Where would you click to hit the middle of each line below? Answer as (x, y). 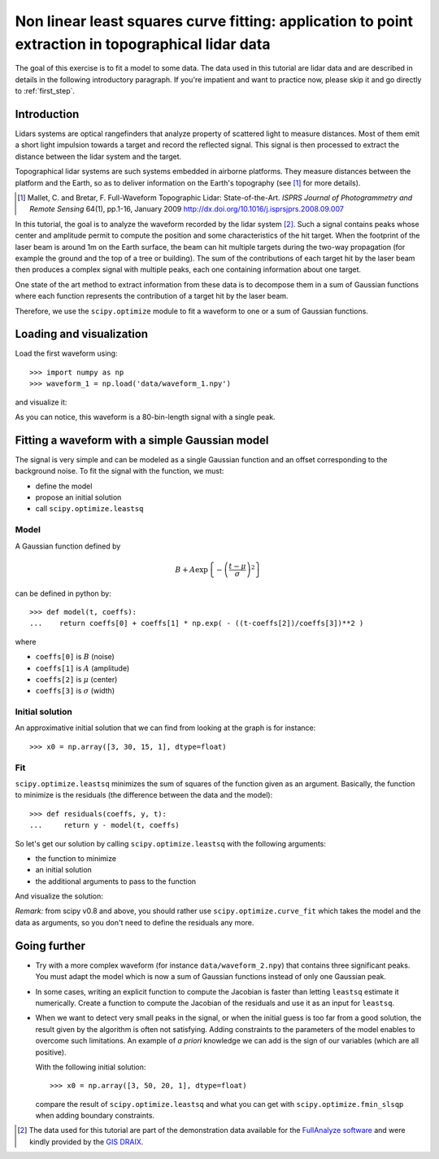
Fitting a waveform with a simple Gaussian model (142, 440)
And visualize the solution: (59, 896)
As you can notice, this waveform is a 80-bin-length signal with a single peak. (145, 417)
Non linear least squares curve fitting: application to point (214, 21)
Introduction (47, 114)
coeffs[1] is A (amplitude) (83, 668)
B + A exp (192, 569)
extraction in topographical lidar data (143, 44)
